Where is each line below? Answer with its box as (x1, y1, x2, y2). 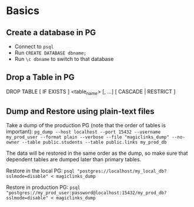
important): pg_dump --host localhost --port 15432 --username (6, 128, 161, 135)
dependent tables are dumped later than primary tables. (6, 156, 142, 163)
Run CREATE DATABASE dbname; (14, 49, 86, 56)
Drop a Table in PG (6, 72, 75, 83)
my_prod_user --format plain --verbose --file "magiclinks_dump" (6, 134, 169, 140)
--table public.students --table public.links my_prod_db (21, 140, 167, 145)
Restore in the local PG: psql (6, 167, 75, 174)
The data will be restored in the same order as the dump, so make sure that (6, 150, 188, 157)
